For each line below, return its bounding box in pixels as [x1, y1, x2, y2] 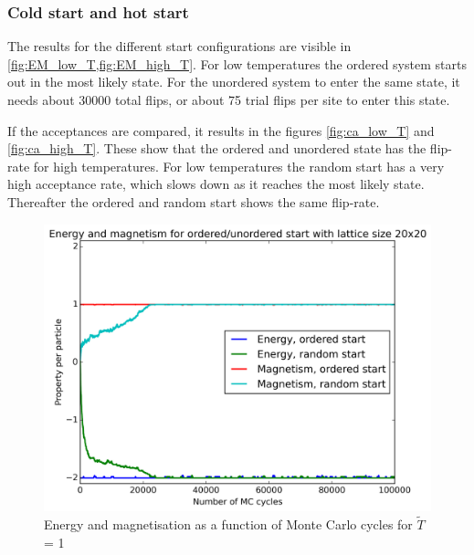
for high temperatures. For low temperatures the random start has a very [33, 156, 445, 175]
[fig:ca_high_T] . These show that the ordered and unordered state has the [7, 139, 427, 158]
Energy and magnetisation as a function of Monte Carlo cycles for [44, 515, 413, 534]
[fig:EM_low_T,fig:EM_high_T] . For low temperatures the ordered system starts [7, 54, 467, 73]
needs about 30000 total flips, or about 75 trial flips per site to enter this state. [7, 90, 450, 109]
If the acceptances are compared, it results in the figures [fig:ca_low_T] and [7, 120, 435, 140]
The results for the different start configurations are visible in [7, 37, 352, 56]
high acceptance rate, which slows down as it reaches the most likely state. [7, 174, 425, 194]
